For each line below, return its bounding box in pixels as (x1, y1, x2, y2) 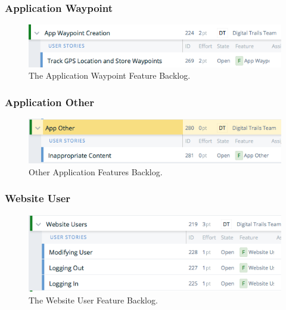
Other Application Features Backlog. (29, 165, 163, 178)
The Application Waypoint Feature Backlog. (29, 69, 191, 82)
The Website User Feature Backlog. (29, 293, 158, 306)
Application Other (5, 94, 94, 109)
